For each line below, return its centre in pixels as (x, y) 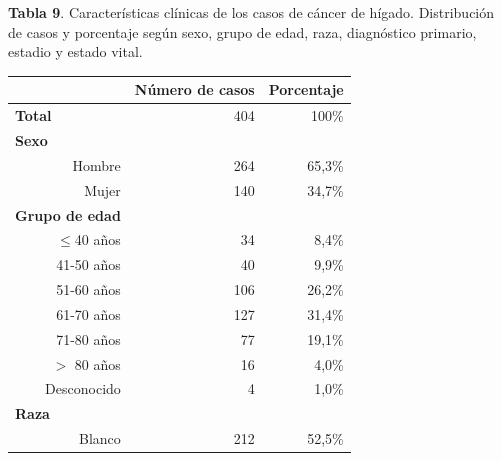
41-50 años (88, 264)
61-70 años (88, 313)
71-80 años (88, 338)
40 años (97, 239)
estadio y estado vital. (75, 51)
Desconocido (83, 388)
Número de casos (194, 89)
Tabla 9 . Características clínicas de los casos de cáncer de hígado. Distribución (251, 12)
